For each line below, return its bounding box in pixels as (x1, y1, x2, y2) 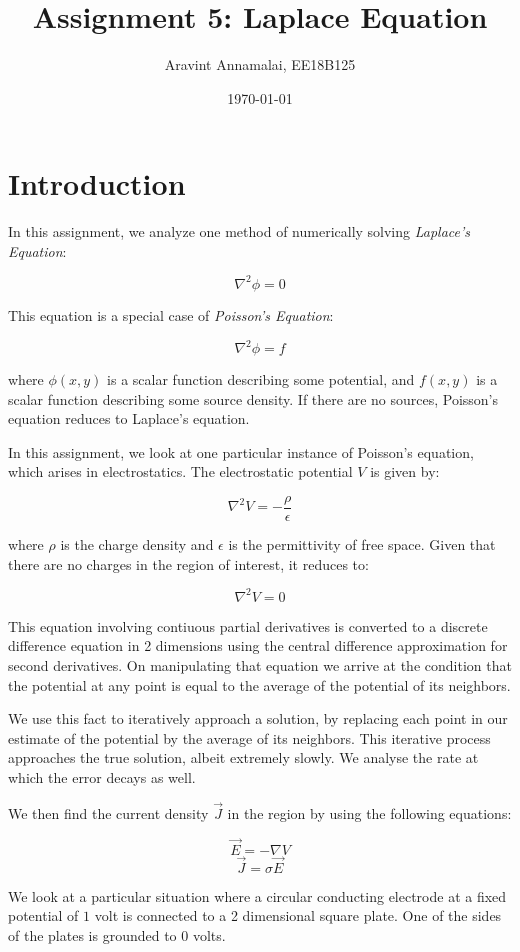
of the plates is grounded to (8, 924, 177, 945)
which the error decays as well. (8, 766, 196, 787)
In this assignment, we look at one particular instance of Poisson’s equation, (8, 441, 474, 462)
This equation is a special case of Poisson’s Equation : (8, 304, 334, 325)
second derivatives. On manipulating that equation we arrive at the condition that (8, 654, 512, 675)
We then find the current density (8, 802, 209, 823)
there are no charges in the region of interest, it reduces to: (8, 553, 369, 574)
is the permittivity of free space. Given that (228, 534, 496, 555)
